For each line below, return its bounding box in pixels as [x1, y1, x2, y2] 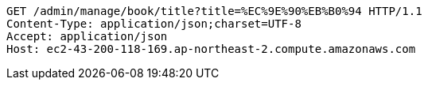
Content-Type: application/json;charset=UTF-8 [6, 17, 302, 30]
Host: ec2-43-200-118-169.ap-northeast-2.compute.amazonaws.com [6, 43, 416, 55]
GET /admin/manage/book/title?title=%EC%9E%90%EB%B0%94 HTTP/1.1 [6, 5, 422, 17]
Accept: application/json [6, 30, 168, 43]
